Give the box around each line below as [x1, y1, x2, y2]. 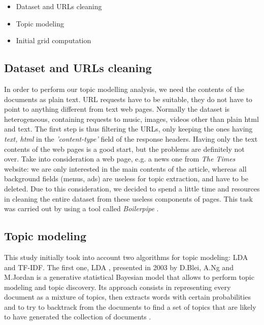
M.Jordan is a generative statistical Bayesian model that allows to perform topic [4, 272, 254, 282]
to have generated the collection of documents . [4, 311, 151, 322]
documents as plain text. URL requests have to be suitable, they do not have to [4, 93, 252, 104]
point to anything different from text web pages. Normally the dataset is [4, 104, 230, 114]
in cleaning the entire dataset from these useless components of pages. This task [4, 193, 253, 204]
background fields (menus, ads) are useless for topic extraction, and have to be [4, 173, 248, 184]
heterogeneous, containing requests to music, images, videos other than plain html [4, 113, 259, 124]
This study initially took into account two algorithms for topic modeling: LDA [4, 251, 248, 262]
